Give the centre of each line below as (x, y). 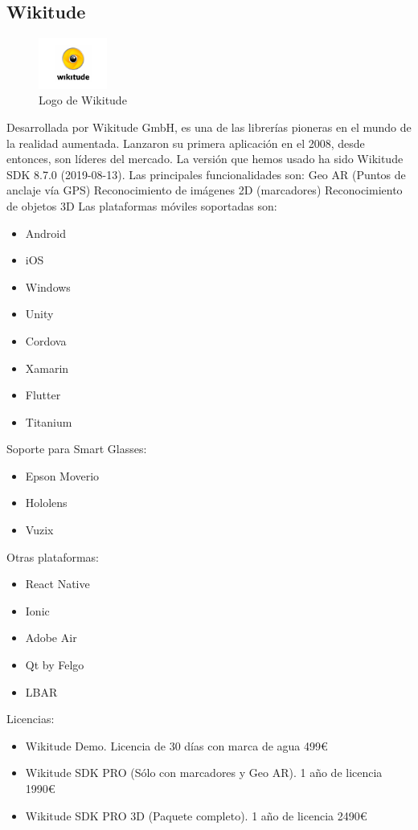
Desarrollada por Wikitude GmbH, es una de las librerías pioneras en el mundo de (209, 127)
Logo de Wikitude (83, 100)
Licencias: (31, 719)
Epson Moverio (62, 475)
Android (46, 233)
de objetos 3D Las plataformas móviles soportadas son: (142, 205)
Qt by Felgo (55, 665)
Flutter (43, 395)
